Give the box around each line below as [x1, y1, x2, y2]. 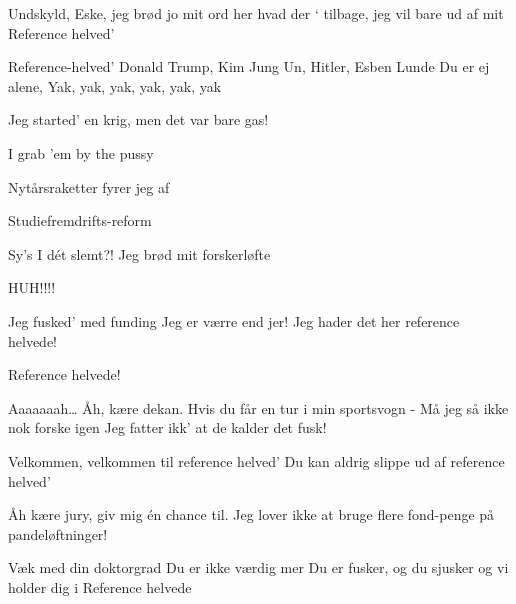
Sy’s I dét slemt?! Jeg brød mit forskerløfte [8, 243, 271, 264]
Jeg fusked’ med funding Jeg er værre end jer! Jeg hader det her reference [8, 310, 460, 331]
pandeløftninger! [8, 523, 108, 544]
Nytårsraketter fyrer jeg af [8, 176, 170, 197]
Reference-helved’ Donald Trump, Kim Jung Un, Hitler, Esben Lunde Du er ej [8, 56, 490, 77]
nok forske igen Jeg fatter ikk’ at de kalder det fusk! [8, 417, 327, 438]
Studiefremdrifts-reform [8, 210, 152, 231]
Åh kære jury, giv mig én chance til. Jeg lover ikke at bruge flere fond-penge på [8, 504, 495, 525]
